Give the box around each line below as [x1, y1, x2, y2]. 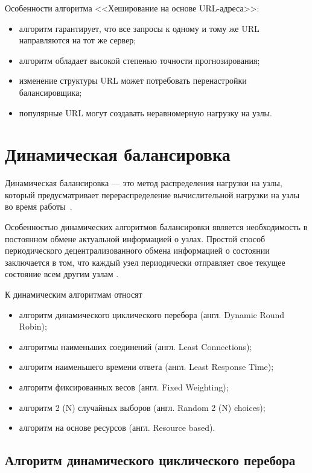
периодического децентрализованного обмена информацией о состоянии [5, 244, 270, 257]
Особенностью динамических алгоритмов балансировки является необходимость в [5, 221, 308, 233]
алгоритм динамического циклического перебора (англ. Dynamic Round [19, 308, 285, 321]
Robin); [19, 320, 47, 333]
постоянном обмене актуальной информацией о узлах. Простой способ [5, 232, 266, 245]
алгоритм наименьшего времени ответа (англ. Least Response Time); [19, 360, 274, 373]
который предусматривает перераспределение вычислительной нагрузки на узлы [5, 188, 300, 201]
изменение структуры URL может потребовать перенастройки [19, 74, 247, 87]
